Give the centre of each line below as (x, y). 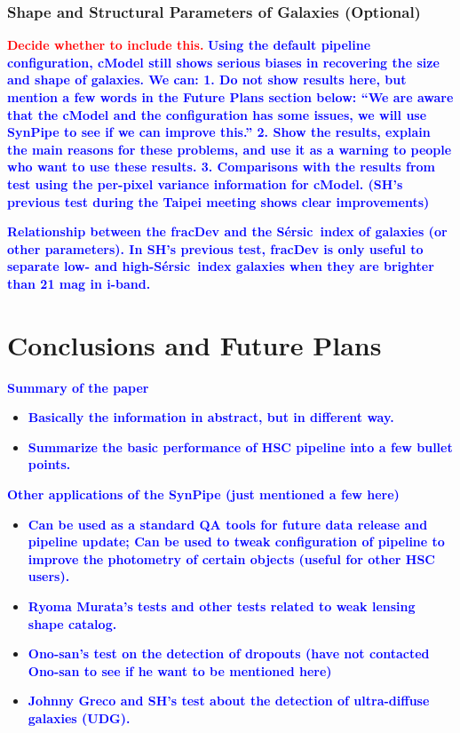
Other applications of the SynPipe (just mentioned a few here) (203, 494)
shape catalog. (72, 623)
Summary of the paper (78, 387)
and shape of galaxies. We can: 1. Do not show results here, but (207, 80)
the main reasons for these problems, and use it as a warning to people (230, 149)
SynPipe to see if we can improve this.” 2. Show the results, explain (219, 132)
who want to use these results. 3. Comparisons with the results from (222, 167)
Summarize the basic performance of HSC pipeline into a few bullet (240, 446)
